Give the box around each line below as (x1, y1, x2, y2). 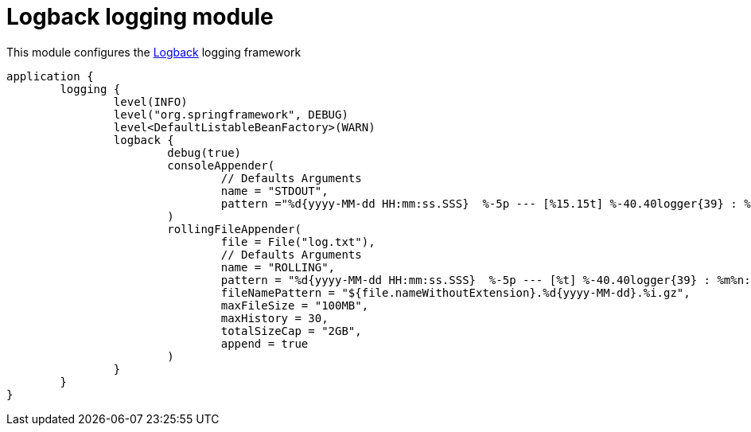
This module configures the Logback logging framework (6, 45, 302, 59)
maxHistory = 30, (220, 311, 329, 325)
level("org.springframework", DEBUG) (113, 107, 348, 121)
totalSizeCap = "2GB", (220, 324, 362, 337)
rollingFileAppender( (167, 222, 302, 235)
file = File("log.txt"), (220, 235, 375, 248)
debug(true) (167, 146, 242, 159)
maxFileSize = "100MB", (220, 298, 369, 312)
